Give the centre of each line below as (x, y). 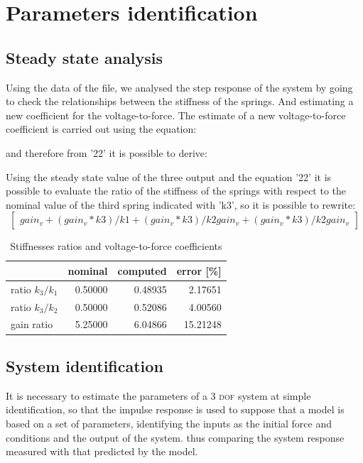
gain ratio (32, 324)
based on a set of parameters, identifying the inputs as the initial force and (169, 423)
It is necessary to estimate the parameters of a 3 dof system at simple (158, 395)
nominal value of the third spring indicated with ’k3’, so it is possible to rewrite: (181, 204)
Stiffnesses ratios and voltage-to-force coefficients (116, 246)
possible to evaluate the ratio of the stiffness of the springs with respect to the (176, 191)
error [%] (199, 270)
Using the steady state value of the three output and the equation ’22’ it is (169, 176)
